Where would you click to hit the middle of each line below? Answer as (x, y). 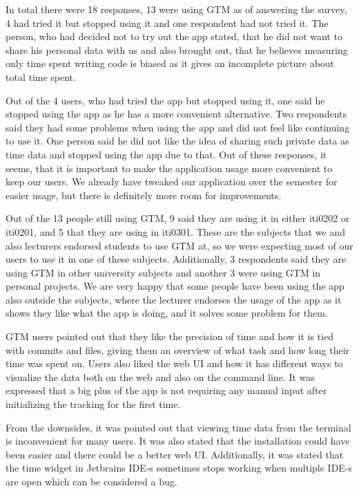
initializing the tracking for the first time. (93, 404)
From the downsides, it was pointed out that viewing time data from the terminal (178, 427)
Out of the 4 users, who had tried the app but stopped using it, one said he (165, 100)
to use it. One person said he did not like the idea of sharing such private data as (177, 141)
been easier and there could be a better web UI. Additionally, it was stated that (175, 454)
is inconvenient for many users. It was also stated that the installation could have (178, 441)
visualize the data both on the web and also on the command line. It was (160, 376)
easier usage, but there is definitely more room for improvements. (144, 195)
